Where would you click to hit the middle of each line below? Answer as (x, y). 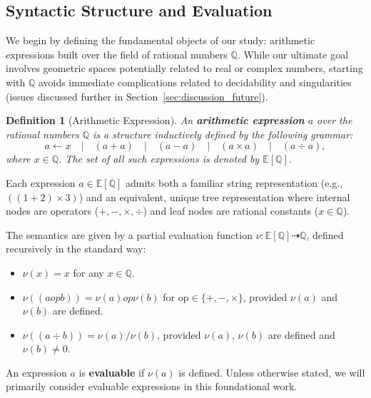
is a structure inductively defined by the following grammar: (223, 134)
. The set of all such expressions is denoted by (159, 159)
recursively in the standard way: (76, 249)
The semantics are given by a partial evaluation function (129, 234)
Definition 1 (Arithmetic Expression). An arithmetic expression (155, 120)
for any (88, 272)
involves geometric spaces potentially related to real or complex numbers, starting (184, 68)
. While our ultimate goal (293, 54)
